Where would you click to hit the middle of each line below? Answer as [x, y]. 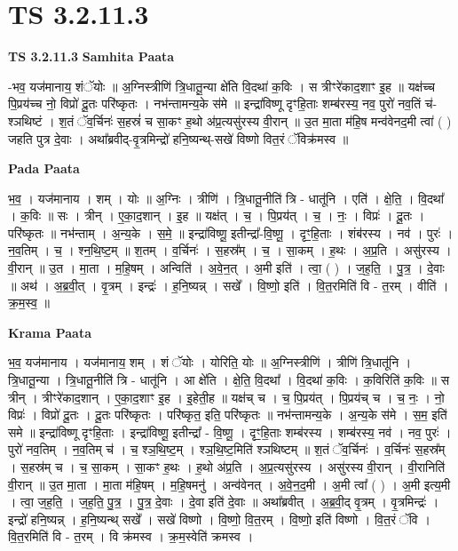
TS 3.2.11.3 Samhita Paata [91, 56]
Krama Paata [50, 332]
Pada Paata [44, 168]
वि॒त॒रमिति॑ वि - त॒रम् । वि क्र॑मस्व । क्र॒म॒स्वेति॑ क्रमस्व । [131, 536]
